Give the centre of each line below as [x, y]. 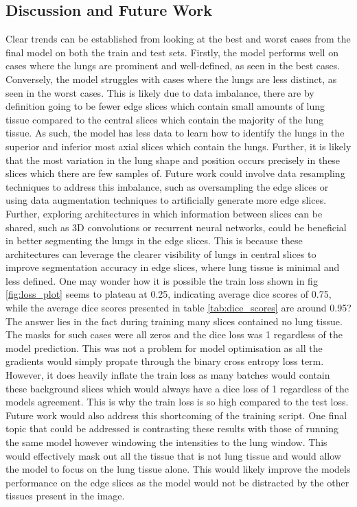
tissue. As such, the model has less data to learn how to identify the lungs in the [175, 133]
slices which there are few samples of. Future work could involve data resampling [175, 173]
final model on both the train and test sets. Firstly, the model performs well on [172, 52]
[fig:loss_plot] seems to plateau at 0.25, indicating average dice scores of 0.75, [169, 294]
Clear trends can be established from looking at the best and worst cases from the [178, 39]
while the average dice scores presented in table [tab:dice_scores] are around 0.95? [178, 308]
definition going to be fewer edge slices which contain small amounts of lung [165, 106]
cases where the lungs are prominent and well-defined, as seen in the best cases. [173, 66]
